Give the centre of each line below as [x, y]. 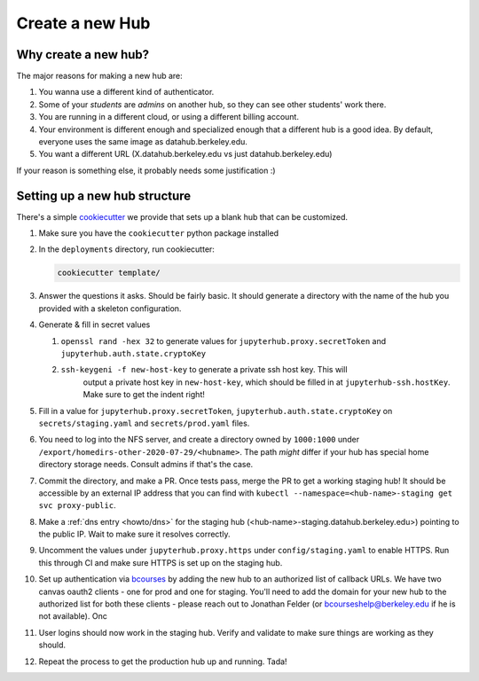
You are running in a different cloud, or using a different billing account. [169, 117]
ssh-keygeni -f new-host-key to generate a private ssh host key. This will [204, 370]
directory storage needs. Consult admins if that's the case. [146, 465]
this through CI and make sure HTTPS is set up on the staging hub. [161, 562]
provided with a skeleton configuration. [110, 308]
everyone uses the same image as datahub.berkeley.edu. [143, 142]
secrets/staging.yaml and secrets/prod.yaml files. [144, 423]
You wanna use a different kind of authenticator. [126, 92]
